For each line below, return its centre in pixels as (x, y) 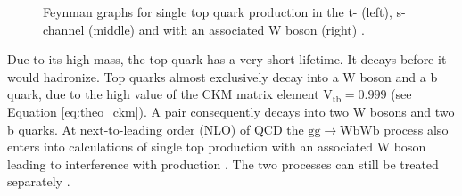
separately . (39, 181)
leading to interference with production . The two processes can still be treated (223, 163)
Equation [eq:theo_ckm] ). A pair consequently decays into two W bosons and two (231, 111)
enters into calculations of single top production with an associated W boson (217, 147)
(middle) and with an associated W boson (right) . (226, 29)
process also (416, 129)
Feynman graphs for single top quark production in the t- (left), (218, 12)
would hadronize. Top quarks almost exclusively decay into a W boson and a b (223, 76)
